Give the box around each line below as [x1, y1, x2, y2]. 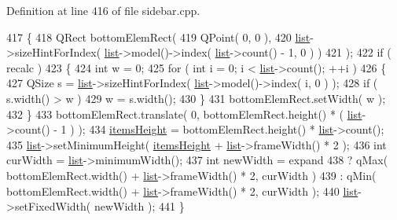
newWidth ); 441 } [94, 198, 185, 214]
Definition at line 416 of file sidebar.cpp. [6, 2, 200, 18]
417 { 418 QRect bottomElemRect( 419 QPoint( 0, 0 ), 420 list [6, 28, 311, 45]
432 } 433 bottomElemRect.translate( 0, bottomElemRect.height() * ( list [6, 105, 362, 122]
